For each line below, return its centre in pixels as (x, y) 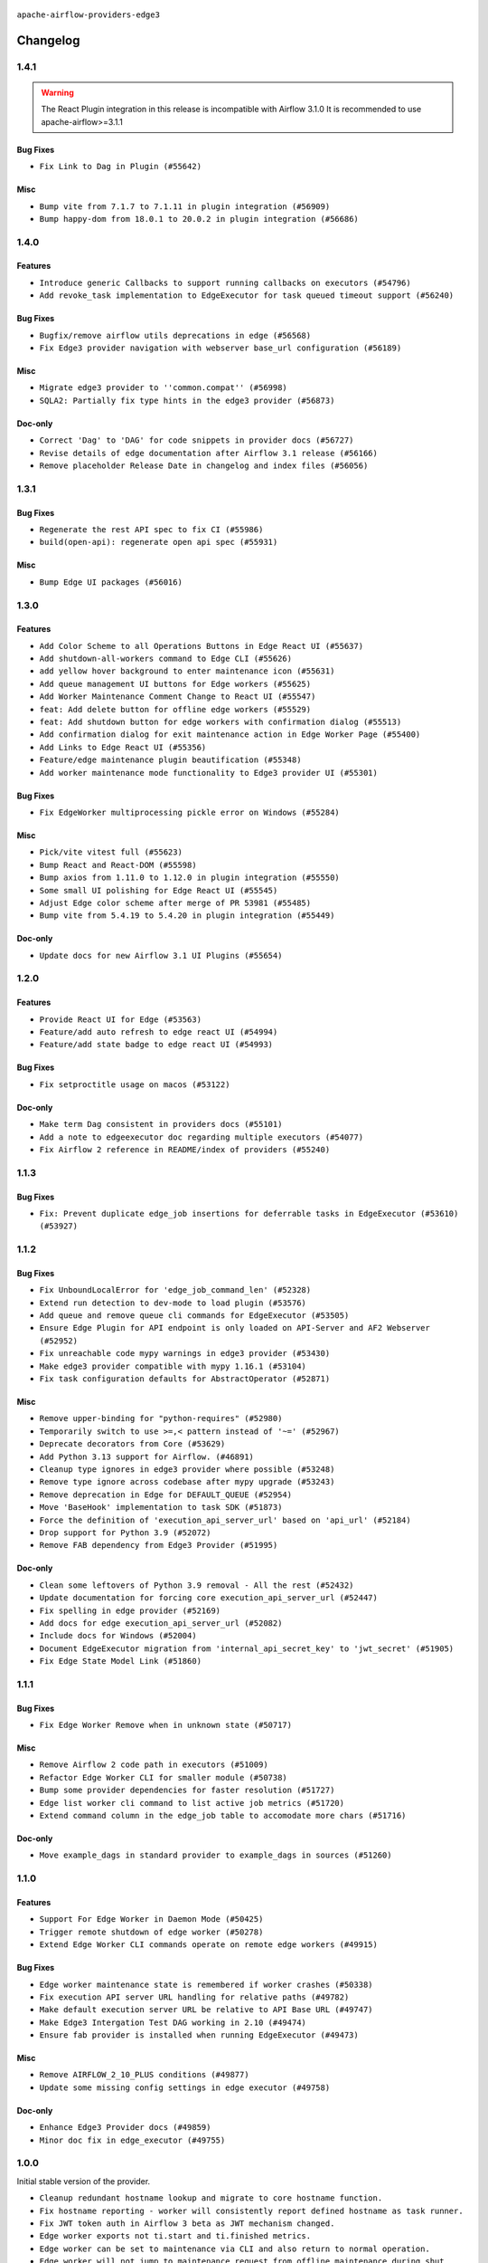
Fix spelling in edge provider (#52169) (130, 1610)
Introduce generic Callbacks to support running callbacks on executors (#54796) (225, 282)
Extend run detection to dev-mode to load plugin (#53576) (173, 1303)
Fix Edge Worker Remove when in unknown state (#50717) (166, 1725)
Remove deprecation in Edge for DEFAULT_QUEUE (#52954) (166, 1494)
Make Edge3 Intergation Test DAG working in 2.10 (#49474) (173, 2022)
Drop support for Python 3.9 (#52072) (125, 1533)
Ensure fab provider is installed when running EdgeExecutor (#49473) (199, 2035)
